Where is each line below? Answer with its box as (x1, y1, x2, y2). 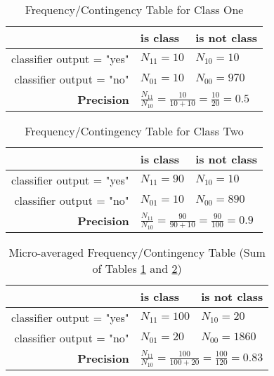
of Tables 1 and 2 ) (92, 260, 182, 276)
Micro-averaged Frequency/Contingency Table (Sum (8, 243, 266, 260)
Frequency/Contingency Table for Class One (25, 1, 244, 18)
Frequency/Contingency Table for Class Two (25, 122, 244, 139)
